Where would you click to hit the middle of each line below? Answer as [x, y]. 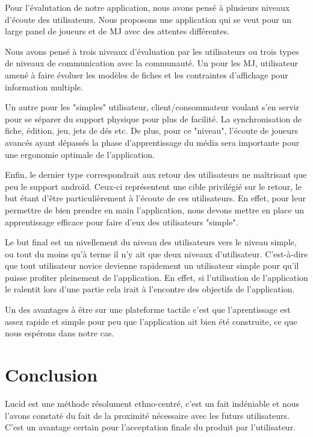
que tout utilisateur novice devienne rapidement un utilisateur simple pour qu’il [152, 266]
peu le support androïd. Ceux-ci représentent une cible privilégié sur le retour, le [153, 186]
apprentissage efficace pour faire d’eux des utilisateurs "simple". [122, 222]
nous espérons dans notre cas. [60, 333]
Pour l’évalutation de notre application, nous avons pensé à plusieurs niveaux [147, 7]
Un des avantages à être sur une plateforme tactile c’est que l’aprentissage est [148, 310]
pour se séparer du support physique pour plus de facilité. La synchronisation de [153, 118]
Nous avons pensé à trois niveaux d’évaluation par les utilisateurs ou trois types [152, 51]
